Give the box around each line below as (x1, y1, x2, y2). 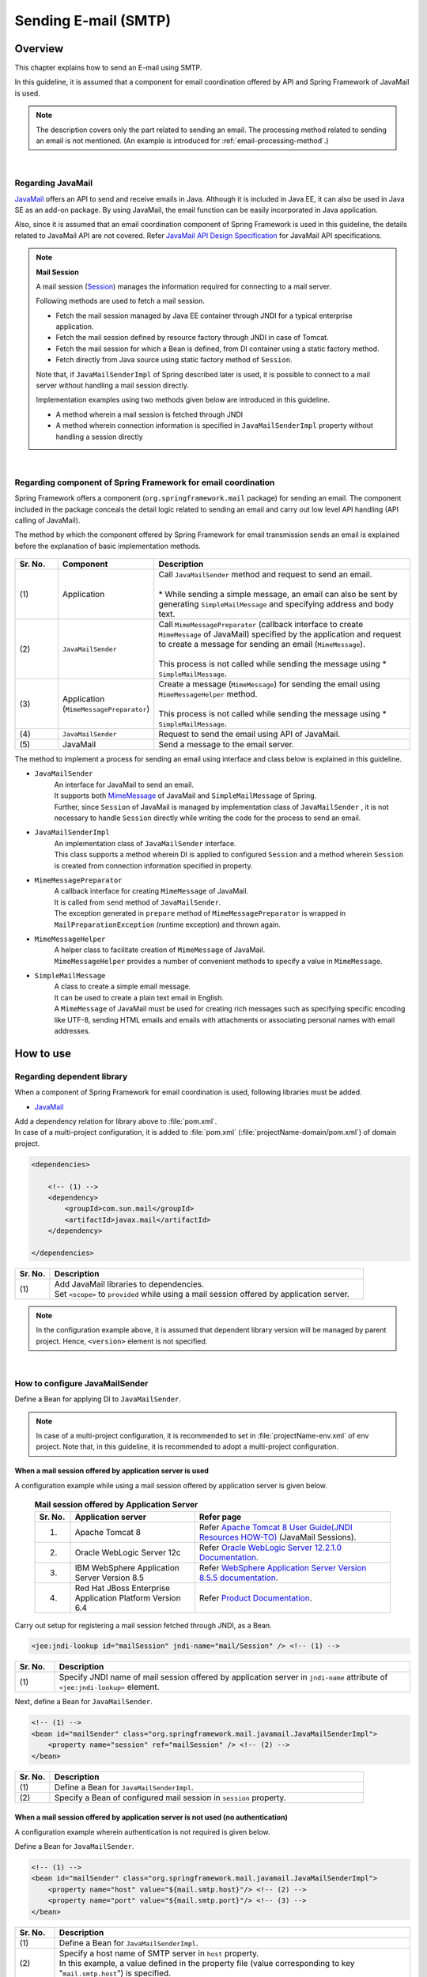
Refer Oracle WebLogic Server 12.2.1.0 (198, 1542, 342, 1553)
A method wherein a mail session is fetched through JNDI (55, 410, 244, 419)
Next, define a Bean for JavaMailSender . (14, 1697, 153, 1707)
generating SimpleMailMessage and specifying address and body (158, 599, 395, 610)
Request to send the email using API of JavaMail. (158, 728, 341, 739)
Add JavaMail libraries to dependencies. (54, 1278, 205, 1289)
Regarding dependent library (14, 1071, 128, 1082)
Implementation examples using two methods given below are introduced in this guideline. (36, 395, 330, 405)
